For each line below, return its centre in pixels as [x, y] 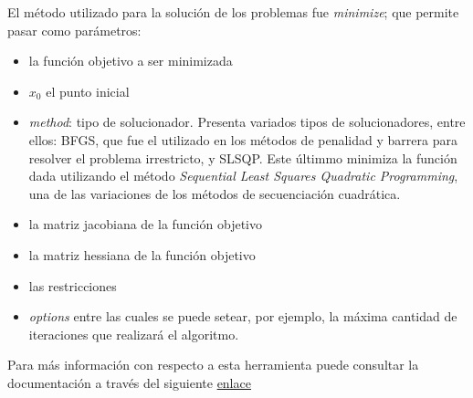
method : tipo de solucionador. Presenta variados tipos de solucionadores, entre [247, 122]
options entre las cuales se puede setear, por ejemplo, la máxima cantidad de [243, 316]
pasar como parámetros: [74, 30]
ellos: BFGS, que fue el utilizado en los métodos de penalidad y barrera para [243, 139]
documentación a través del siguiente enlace [129, 382]
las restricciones [73, 285]
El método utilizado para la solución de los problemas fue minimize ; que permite [233, 12]
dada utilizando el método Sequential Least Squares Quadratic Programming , [243, 176]
